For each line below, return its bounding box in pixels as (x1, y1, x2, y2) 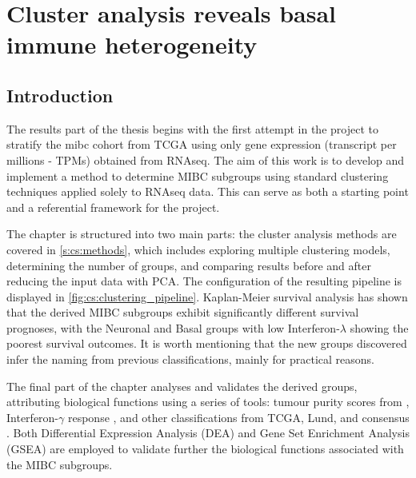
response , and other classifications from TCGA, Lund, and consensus (67, 408, 410, 425)
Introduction (6, 82, 114, 107)
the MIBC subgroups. (6, 456, 113, 472)
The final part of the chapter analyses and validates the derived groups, (6, 377, 358, 394)
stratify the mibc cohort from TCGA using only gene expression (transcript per (6, 136, 397, 153)
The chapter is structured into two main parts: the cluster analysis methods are (6, 225, 397, 242)
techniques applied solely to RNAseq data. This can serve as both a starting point (6, 183, 409, 200)
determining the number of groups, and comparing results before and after (6, 257, 371, 273)
